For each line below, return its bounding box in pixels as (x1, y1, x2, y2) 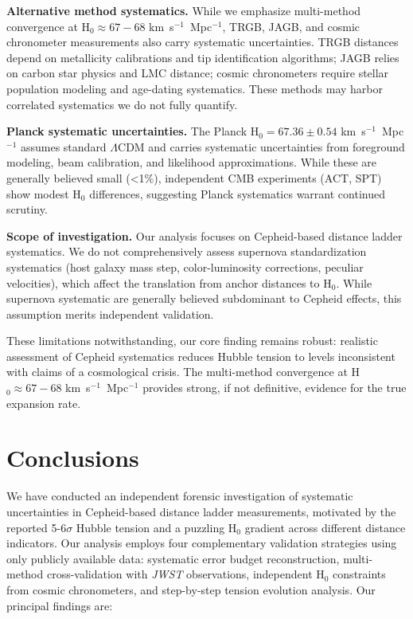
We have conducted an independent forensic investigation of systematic (6, 488, 353, 504)
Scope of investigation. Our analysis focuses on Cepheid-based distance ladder (6, 227, 403, 244)
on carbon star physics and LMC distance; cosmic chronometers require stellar (6, 65, 389, 81)
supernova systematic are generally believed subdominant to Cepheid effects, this (6, 290, 402, 307)
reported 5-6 (6, 519, 67, 535)
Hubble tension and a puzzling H (76, 519, 237, 535)
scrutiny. (6, 201, 48, 217)
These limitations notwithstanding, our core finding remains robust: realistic (6, 332, 378, 349)
